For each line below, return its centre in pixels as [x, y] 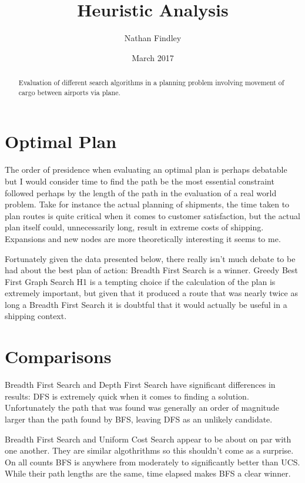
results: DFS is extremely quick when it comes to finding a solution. [127, 396]
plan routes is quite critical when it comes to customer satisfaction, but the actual [152, 215]
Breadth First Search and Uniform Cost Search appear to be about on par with [148, 439]
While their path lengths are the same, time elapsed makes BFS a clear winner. [148, 473]
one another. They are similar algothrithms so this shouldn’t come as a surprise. [149, 450]
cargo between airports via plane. [69, 92]
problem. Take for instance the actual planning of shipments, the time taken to [147, 204]
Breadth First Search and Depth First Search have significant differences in [140, 385]
